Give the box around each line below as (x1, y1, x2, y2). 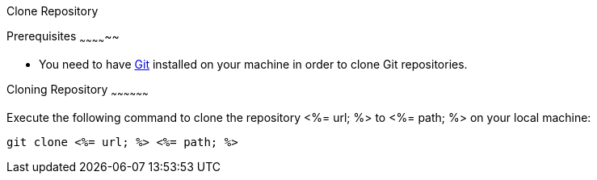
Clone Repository (6, 4, 99, 18)
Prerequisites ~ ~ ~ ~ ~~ (6, 29, 120, 46)
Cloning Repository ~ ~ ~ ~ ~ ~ (6, 82, 149, 99)
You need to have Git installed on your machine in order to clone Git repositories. (39, 57, 468, 71)
